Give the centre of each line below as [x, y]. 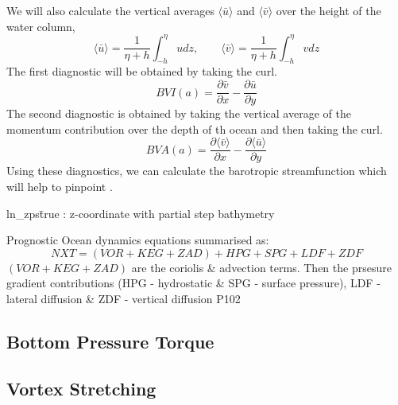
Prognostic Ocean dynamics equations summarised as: [138, 240]
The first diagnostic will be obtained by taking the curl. [142, 71]
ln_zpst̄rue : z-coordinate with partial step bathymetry [141, 213]
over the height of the [328, 10]
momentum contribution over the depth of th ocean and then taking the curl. [195, 129]
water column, [41, 26]
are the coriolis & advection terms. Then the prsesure [261, 267]
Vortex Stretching [81, 388]
